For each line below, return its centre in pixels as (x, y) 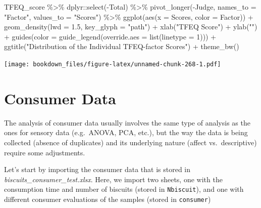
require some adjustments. (45, 152)
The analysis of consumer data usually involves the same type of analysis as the (127, 122)
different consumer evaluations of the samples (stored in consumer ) (108, 199)
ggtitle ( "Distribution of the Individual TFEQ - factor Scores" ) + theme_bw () (122, 46)
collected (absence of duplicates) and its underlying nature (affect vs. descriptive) (130, 142)
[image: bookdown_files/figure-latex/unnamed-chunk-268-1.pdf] (113, 64)
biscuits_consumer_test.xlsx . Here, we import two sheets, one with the (113, 179)
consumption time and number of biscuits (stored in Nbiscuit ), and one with (124, 189)
